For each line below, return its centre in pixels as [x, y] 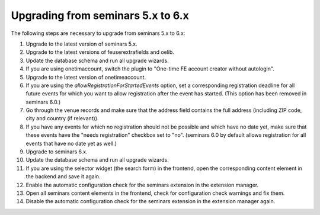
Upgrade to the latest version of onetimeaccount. [86, 77]
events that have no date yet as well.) [71, 143]
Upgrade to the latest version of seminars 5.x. [81, 44]
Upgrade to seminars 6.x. [57, 152]
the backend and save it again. [63, 177]
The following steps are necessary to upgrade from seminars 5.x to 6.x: [98, 33]
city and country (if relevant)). [62, 118]
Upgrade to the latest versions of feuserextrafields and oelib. [100, 52]
